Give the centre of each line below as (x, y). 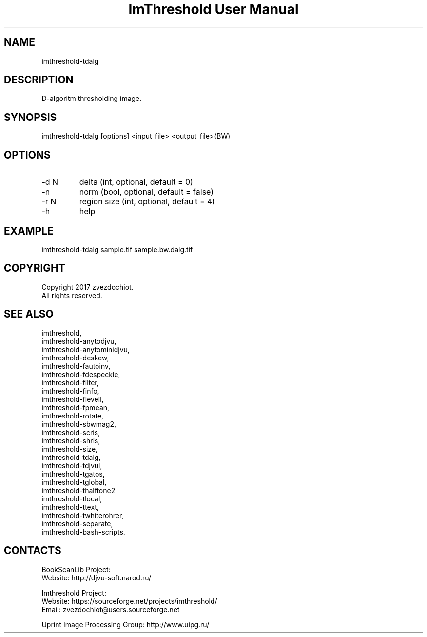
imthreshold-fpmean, (76, 407)
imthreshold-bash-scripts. (83, 532)
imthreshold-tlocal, (72, 498)
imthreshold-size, (70, 449)
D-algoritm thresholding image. (92, 99)
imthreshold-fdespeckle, (81, 374)
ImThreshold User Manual (213, 9)
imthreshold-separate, (77, 523)
